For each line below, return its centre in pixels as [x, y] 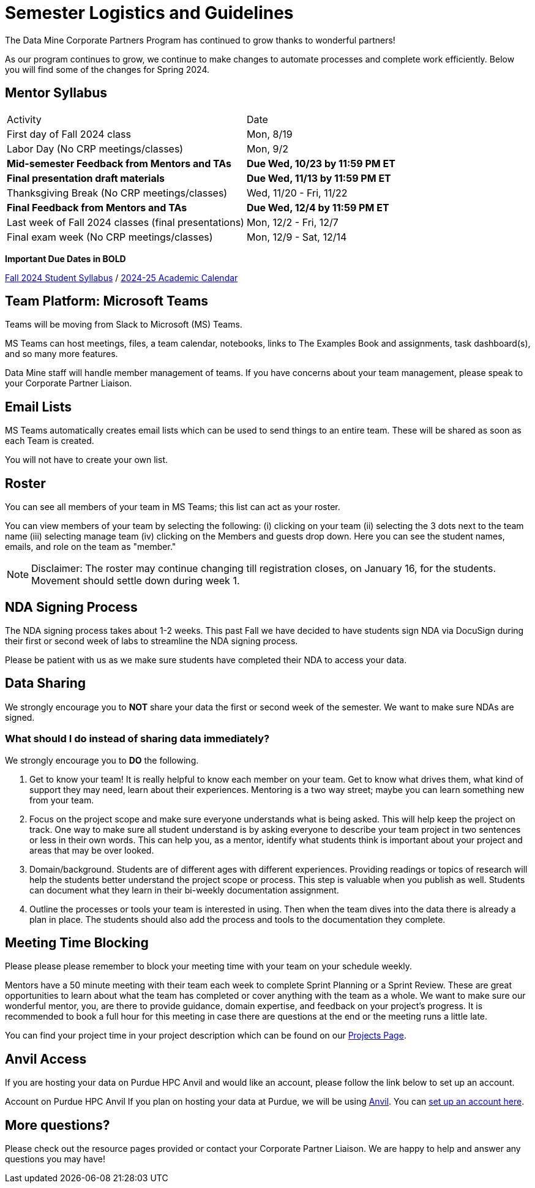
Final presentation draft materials [86, 178]
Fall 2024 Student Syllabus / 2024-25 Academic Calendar [122, 277]
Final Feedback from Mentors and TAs [97, 207]
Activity [24, 119]
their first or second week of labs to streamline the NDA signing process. [152, 641]
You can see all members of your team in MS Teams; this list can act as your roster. [173, 507]
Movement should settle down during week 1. [136, 581]
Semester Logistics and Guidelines [149, 13]
